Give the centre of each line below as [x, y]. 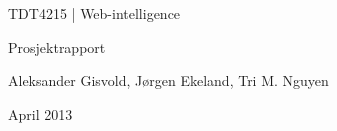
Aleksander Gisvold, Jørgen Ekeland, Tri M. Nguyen [168, 80]
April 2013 [40, 113]
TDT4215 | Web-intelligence [94, 13]
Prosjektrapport [57, 46]
